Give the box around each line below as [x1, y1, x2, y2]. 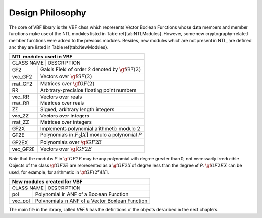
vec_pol [12, 197, 30, 204]
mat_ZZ [12, 119, 29, 126]
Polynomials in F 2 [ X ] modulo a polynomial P [40, 131, 142, 139]
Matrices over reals [40, 100, 84, 106]
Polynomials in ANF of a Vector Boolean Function [35, 197, 147, 204]
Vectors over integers [40, 113, 90, 119]
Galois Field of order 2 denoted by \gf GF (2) [40, 66, 141, 73]
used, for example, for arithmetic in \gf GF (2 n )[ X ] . [9, 169, 109, 175]
